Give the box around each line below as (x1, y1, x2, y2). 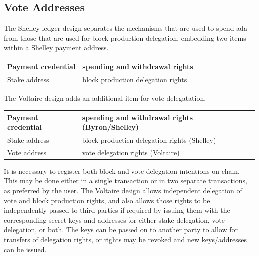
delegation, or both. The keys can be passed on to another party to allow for (4, 224, 238, 235)
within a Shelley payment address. (4, 42, 109, 53)
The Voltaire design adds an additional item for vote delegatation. (4, 93, 206, 103)
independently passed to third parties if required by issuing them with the (4, 205, 230, 215)
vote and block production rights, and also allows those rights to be (4, 195, 210, 205)
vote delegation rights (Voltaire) (82, 147, 180, 157)
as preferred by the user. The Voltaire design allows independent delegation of (4, 185, 242, 196)
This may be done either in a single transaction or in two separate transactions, (4, 175, 247, 186)
